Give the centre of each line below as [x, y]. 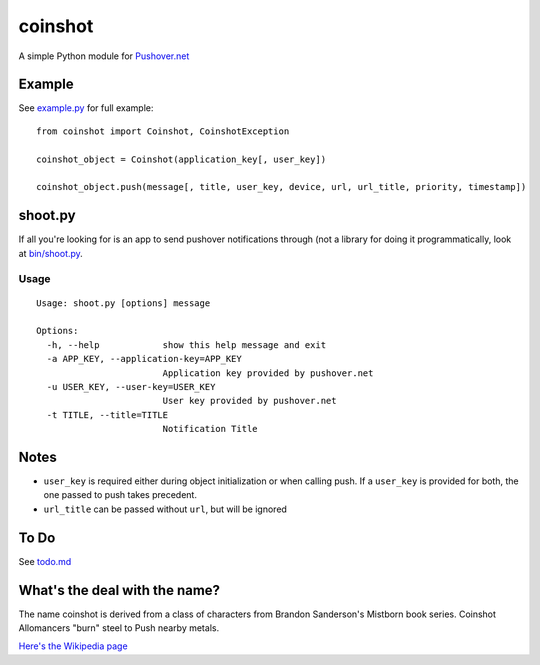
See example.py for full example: [86, 108]
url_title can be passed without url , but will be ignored [165, 509]
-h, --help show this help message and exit [186, 344]
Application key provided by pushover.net [268, 373]
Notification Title [210, 429]
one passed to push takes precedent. [120, 495]
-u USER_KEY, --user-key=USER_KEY [131, 386]
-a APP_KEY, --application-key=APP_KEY [144, 359]
